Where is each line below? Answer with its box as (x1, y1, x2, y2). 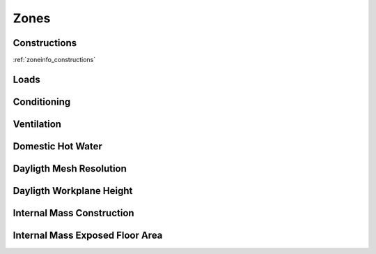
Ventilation (13, 118, 62, 130)
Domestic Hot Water (13, 140, 102, 152)
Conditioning (13, 96, 71, 107)
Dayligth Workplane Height (13, 185, 133, 197)
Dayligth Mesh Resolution (13, 163, 127, 174)
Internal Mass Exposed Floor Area (13, 229, 163, 241)
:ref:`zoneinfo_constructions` (13, 56, 96, 64)
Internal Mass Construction (13, 207, 135, 219)
